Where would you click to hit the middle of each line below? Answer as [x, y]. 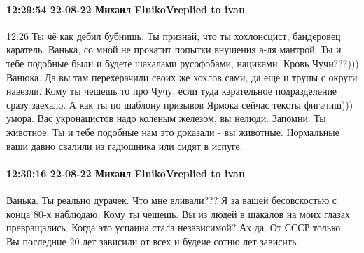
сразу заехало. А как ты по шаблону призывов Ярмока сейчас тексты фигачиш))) [180, 104]
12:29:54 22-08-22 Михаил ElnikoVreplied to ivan [126, 9]
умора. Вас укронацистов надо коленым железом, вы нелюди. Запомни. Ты [166, 118]
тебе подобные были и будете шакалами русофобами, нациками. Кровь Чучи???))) [183, 63]
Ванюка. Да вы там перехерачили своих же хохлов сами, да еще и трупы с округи [182, 77]
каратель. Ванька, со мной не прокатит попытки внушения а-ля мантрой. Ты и [174, 49]
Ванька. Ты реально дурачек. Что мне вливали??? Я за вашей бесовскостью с [172, 199]
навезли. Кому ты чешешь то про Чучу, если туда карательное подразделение [172, 91]
